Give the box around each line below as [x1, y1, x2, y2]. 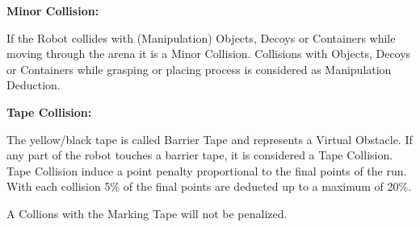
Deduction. [6, 76, 61, 93]
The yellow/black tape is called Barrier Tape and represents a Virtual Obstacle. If [6, 130, 413, 147]
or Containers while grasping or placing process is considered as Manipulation [6, 60, 392, 77]
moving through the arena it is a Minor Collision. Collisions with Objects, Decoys [6, 45, 411, 62]
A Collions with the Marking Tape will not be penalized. [6, 204, 288, 221]
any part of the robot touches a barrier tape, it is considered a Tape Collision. [6, 147, 393, 163]
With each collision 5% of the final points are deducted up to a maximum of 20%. [6, 178, 412, 195]
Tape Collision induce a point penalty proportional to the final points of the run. [6, 162, 407, 179]
